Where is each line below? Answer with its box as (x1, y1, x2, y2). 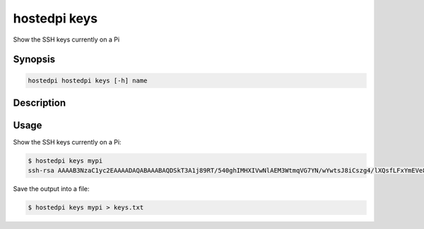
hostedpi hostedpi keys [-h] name (28, 76, 148, 85)
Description (13, 97, 66, 109)
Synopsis (13, 54, 56, 66)
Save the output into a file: (13, 185, 90, 193)
